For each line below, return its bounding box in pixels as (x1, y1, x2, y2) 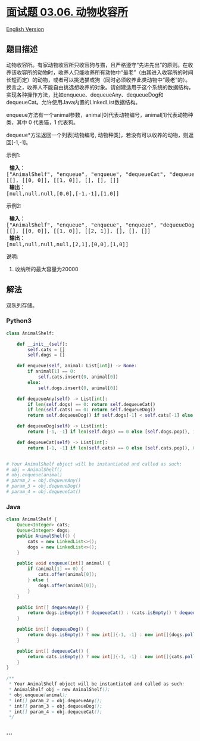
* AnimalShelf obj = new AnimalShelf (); (8, 687, 111, 693)
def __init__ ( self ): (17, 341, 68, 347)
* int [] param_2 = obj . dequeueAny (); (8, 697, 102, 703)
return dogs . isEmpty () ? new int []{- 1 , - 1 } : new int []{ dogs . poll (27, 632, 196, 638)
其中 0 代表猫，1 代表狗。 (16, 119, 79, 126)
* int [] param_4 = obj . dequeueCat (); (8, 709, 102, 715)
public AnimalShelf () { (17, 533, 76, 539)
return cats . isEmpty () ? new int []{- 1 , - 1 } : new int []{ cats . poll (27, 653, 196, 659)
